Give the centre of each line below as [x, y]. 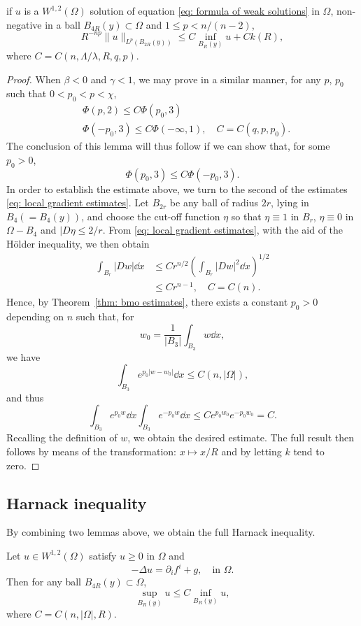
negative [24, 24]
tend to [309, 451]
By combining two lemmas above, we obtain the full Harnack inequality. [161, 532]
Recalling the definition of [62, 438]
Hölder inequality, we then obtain [78, 243]
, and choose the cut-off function [151, 216]
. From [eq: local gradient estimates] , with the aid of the [223, 230]
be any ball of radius [214, 202]
